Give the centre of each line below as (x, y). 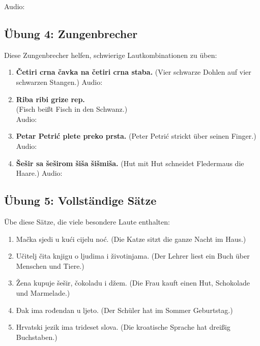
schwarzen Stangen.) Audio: (59, 82)
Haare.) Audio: (39, 173)
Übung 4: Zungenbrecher (71, 33)
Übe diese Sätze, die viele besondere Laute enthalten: (87, 221)
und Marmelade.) (43, 292)
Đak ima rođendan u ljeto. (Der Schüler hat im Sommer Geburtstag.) (124, 310)
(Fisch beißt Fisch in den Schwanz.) (72, 109)
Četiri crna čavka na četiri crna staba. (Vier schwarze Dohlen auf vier (134, 72)
